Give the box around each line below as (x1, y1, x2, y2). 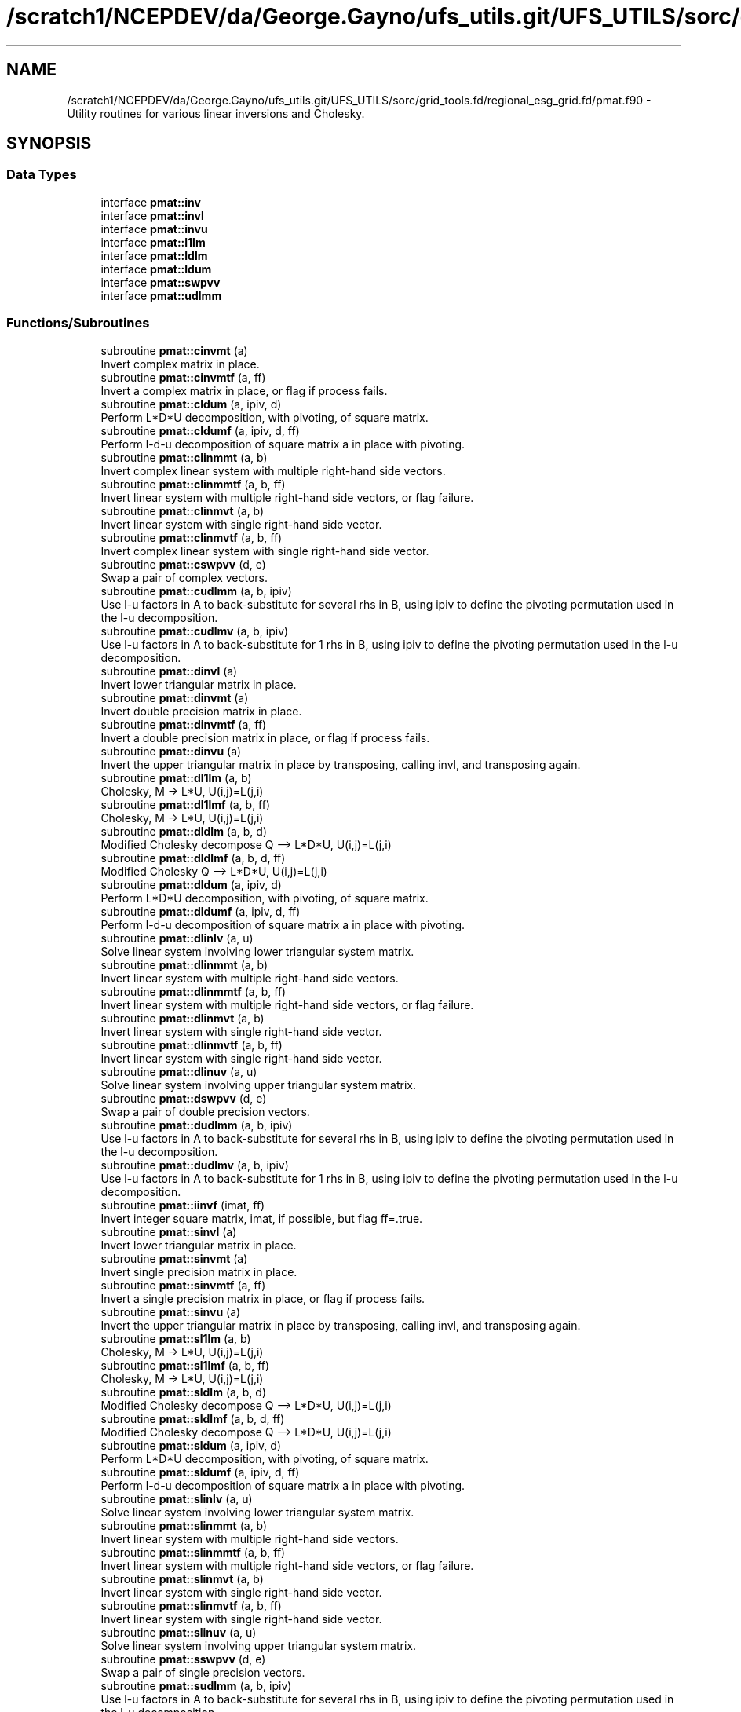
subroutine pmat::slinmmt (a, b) (100, 1518, 268, 1532)
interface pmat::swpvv (100, 275, 221, 289)
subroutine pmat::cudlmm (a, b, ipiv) (100, 583, 292, 598)
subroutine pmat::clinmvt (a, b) (100, 503, 265, 518)
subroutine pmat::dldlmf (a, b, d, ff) (100, 851, 286, 865)
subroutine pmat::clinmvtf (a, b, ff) (100, 530, 283, 544)
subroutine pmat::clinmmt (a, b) (100, 450, 268, 464)
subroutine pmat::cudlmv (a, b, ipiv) (100, 624, 289, 638)
